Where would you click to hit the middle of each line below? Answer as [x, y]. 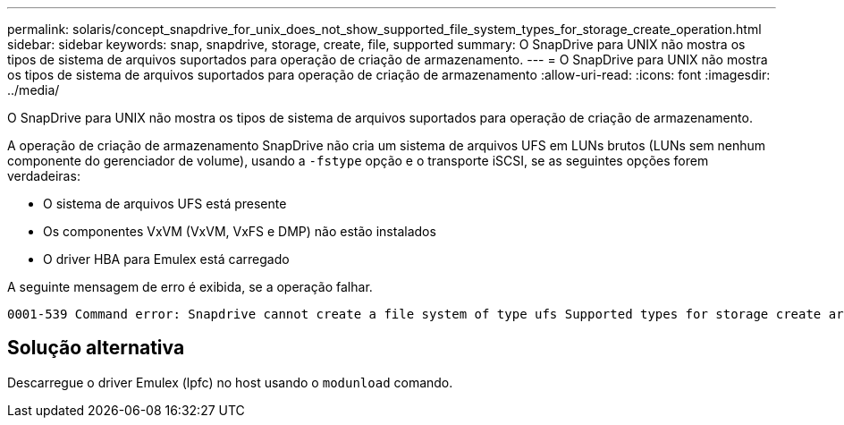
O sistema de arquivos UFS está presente [165, 204]
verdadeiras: [44, 176]
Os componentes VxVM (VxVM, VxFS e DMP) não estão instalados [240, 231]
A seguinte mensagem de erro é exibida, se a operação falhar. [190, 287]
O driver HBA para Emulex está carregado [166, 259]
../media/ [34, 90]
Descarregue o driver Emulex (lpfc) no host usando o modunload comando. [230, 382]
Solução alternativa [96, 348]
